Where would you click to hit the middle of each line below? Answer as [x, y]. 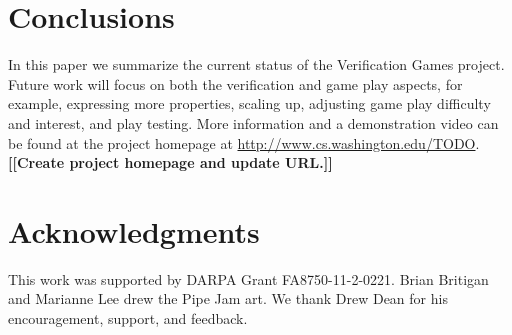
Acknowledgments [134, 230]
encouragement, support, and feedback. [128, 318]
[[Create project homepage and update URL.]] [170, 162]
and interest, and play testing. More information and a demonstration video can [253, 122]
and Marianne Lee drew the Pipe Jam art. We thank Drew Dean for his [228, 298]
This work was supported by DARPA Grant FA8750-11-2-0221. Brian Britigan [248, 278]
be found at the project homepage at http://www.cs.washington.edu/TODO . [244, 142]
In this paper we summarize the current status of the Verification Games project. [256, 64]
